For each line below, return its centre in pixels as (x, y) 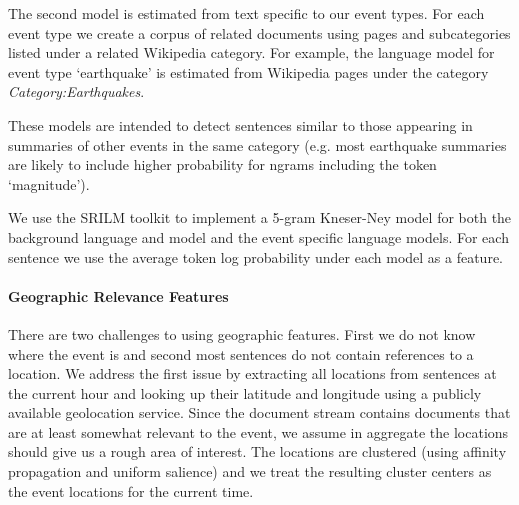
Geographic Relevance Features (118, 295)
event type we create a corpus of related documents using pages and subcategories (259, 32)
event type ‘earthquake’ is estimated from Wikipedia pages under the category (248, 71)
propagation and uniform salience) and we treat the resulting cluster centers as (250, 471)
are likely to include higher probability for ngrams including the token (222, 164)
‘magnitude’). (49, 183)
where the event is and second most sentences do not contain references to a (241, 353)
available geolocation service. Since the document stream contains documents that (259, 412)
